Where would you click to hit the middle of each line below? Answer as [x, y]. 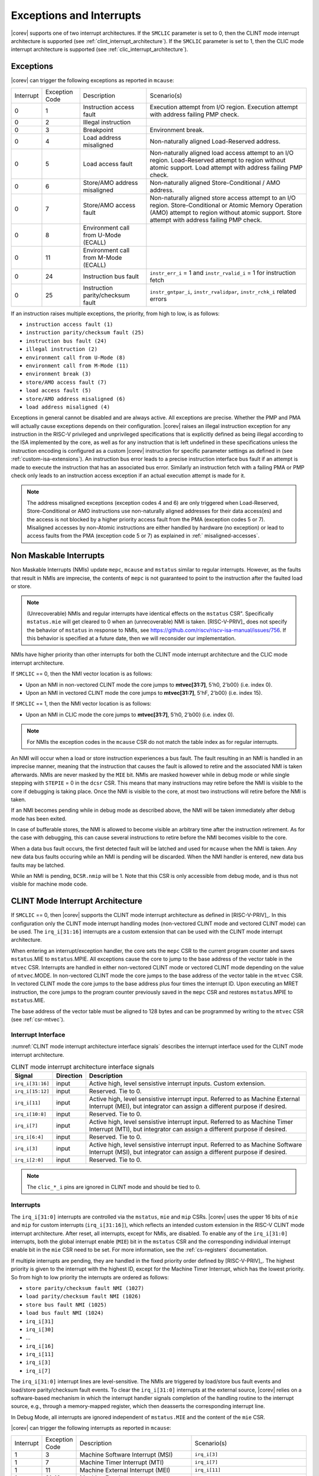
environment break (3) [58, 374]
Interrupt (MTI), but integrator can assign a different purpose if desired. [188, 1129]
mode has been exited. [39, 818]
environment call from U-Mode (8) [76, 357]
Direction [69, 1076]
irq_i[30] [40, 1329]
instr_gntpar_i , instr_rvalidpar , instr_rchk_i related [223, 291]
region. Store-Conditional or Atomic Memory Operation [226, 205]
